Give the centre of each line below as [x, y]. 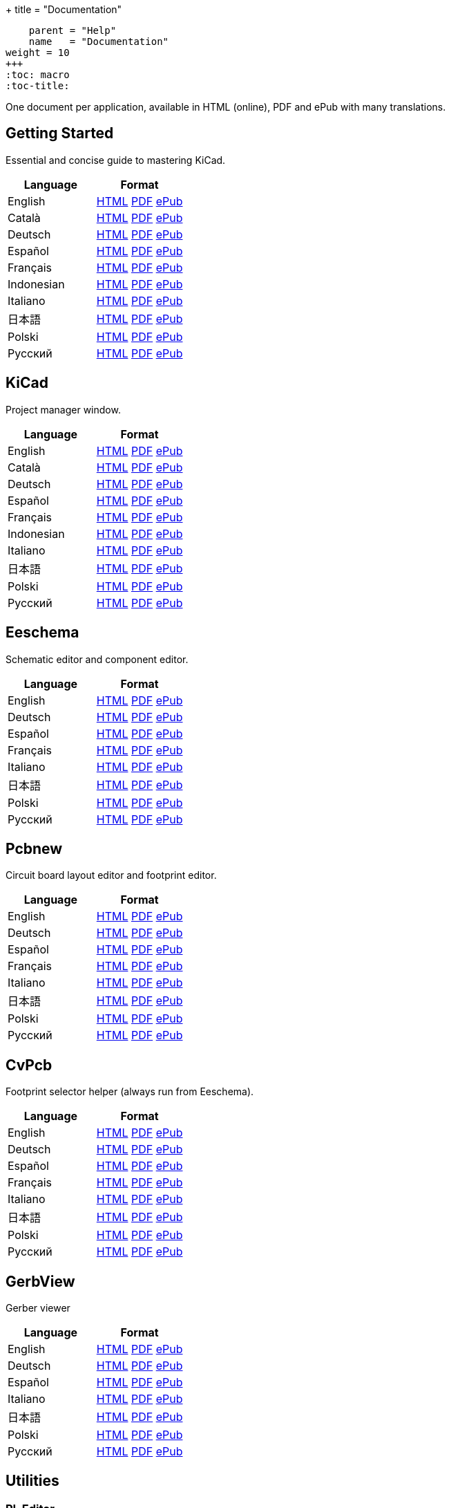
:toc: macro [38, 75]
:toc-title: [38, 86]
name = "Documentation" [99, 41]
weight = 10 [38, 53]
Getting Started [60, 133]
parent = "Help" [73, 30]
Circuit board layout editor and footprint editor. [111, 875]
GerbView [40, 1281]
